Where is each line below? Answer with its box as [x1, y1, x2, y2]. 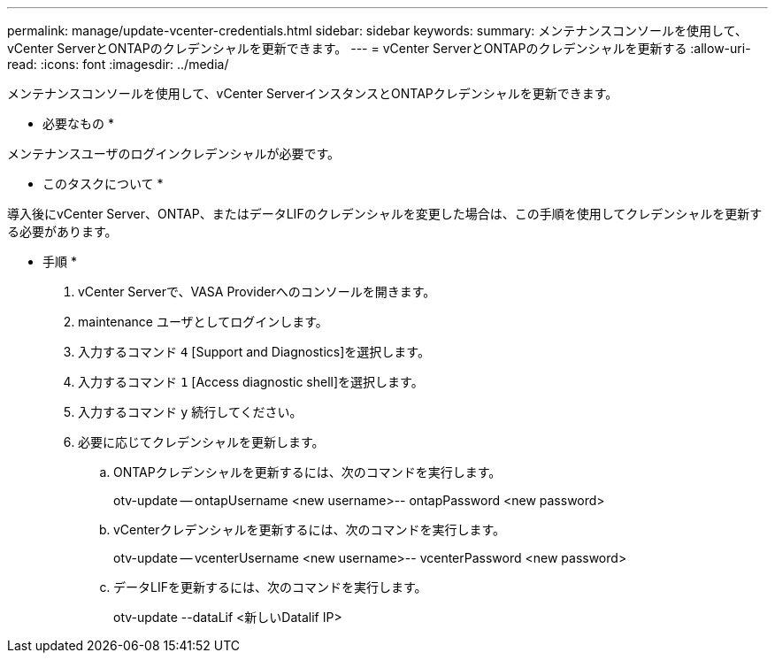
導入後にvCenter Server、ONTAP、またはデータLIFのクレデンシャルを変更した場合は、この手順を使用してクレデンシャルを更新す [7, 206, 763, 221]
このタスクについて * [42, 176, 164, 191]
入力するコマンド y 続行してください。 [78, 404, 303, 419]
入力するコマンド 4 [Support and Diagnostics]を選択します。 [78, 344, 430, 359]
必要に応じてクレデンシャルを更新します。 [78, 434, 325, 449]
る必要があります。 [7, 224, 118, 239]
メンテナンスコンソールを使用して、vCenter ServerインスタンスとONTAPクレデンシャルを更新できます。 [7, 86, 618, 101]
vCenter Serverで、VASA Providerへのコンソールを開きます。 [78, 284, 436, 299]
